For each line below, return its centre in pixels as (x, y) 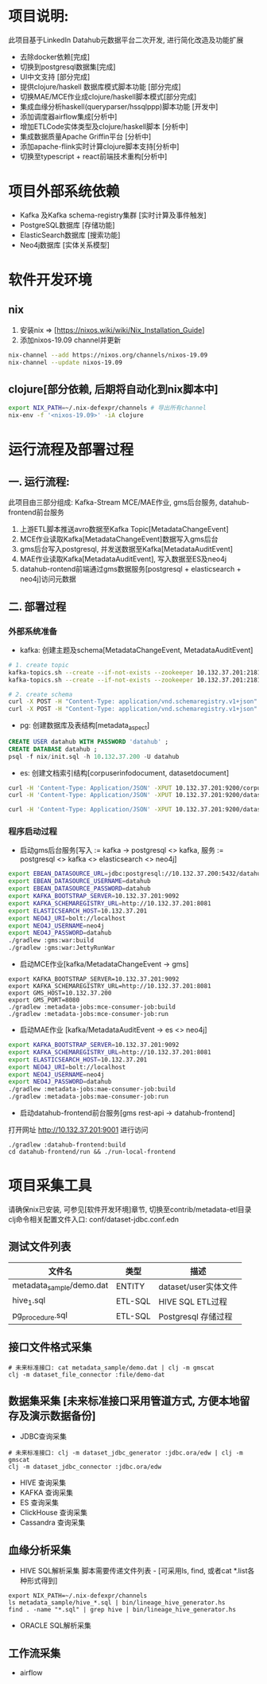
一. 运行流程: (39, 481)
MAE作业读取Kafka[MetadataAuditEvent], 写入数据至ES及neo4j (123, 559)
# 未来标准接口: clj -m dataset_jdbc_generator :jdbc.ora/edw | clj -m (126, 1453)
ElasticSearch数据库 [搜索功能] (70, 235)
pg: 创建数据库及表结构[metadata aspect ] (85, 726)
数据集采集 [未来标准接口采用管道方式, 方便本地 (124, 1401)
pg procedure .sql (40, 1316)
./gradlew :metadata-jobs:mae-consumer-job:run (89, 1097)
